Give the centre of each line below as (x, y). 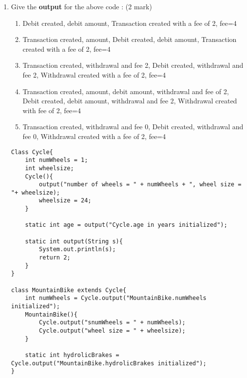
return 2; (55, 258)
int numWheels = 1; (57, 160)
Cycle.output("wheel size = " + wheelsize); (112, 330)
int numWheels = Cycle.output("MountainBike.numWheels (116, 298)
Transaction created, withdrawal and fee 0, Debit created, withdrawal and (133, 127)
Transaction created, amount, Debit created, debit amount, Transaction (130, 39)
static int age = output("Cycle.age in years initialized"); (126, 225)
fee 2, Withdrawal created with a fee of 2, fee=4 (94, 74)
